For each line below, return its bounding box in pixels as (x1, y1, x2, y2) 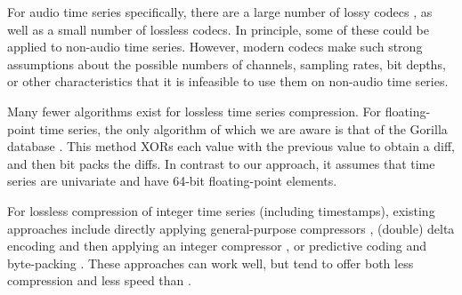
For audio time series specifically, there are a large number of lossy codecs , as (7, 3, 433, 20)
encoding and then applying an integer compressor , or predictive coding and (7, 236, 426, 255)
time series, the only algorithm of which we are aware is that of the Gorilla (39, 119, 448, 138)
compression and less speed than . (7, 271, 191, 290)
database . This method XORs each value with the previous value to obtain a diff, (7, 137, 455, 155)
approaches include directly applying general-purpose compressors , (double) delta (7, 219, 455, 237)
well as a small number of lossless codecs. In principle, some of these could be (7, 20, 429, 38)
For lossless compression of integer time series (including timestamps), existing (7, 201, 435, 219)
